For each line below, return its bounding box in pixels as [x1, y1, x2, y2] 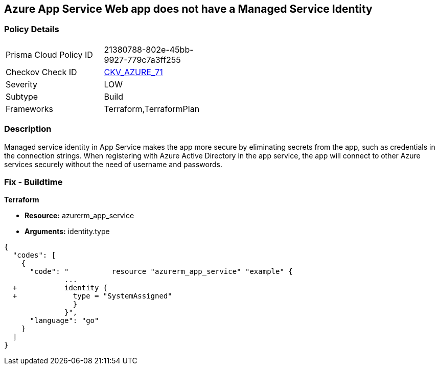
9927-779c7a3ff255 [104, 54, 181, 65]
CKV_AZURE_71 [104, 66, 163, 77]
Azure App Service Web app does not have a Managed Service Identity [4, 3, 373, 15]
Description [4, 124, 52, 134]
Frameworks [6, 103, 53, 114]
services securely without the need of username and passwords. [4, 159, 222, 169]
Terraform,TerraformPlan [104, 103, 200, 114]
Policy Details [4, 24, 59, 35]
